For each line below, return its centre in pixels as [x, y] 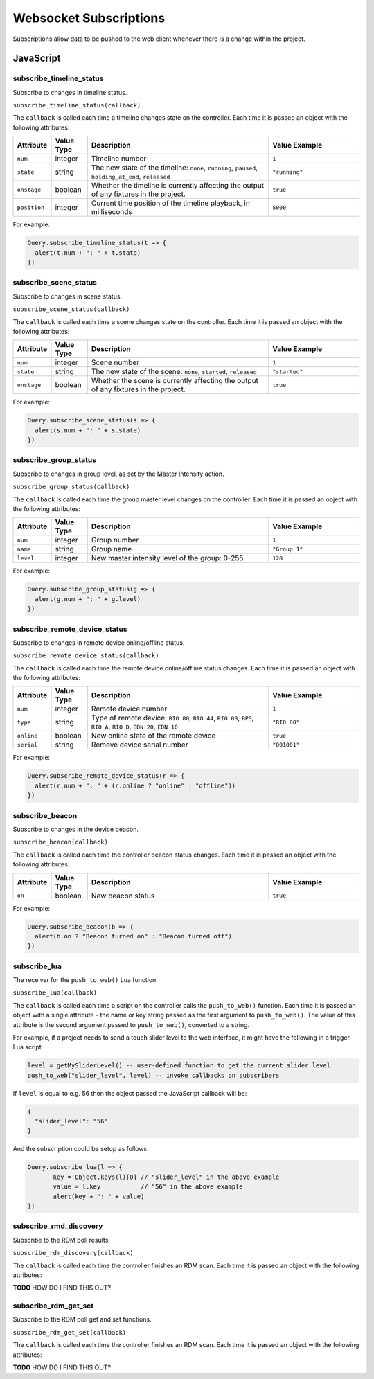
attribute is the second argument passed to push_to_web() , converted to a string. [131, 1024]
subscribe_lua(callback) [55, 993]
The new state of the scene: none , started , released [174, 372]
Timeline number [119, 159]
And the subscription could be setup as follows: [81, 1149]
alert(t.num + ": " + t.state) [88, 252]
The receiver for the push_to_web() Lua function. [86, 980]
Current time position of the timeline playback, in [171, 203]
